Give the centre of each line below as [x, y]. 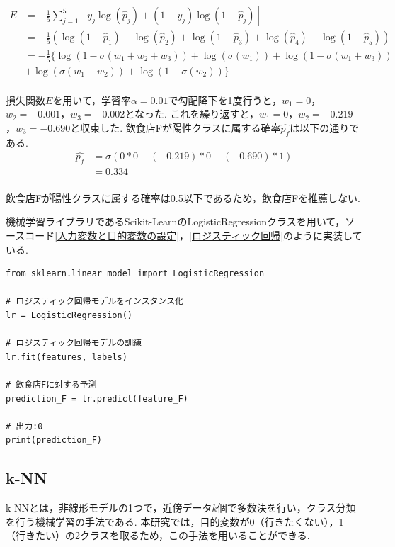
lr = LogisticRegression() [69, 315]
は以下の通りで [325, 127]
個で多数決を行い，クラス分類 [286, 508]
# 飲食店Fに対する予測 [51, 384]
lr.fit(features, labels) [67, 357]
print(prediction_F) [54, 440]
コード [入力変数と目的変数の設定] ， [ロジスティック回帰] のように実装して [194, 235]
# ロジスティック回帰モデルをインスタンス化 [95, 301]
